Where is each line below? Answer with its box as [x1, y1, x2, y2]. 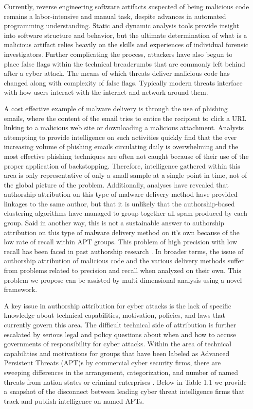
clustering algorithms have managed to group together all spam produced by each [4, 208, 248, 218]
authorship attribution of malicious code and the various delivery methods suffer [4, 256, 244, 266]
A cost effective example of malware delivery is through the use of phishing [4, 103, 228, 113]
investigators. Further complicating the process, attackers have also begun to [4, 49, 233, 59]
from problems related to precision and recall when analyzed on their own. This [4, 265, 241, 275]
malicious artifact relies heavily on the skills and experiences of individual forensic [4, 39, 249, 50]
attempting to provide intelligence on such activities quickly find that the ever [4, 132, 237, 142]
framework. [4, 284, 37, 294]
